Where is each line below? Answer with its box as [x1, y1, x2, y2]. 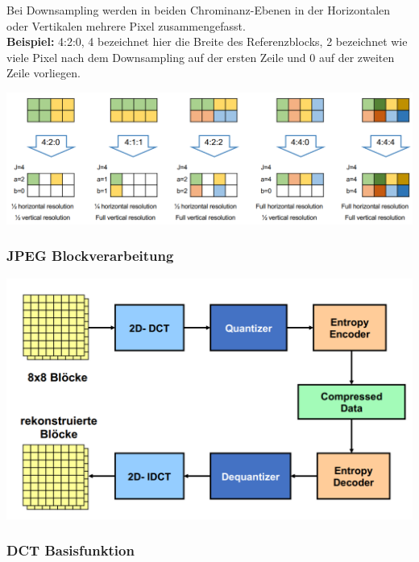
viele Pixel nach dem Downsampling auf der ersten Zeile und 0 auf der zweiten [6, 48, 395, 65]
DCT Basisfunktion [6, 540, 135, 560]
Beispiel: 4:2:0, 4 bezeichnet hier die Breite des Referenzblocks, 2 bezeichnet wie [6, 33, 408, 50]
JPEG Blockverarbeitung [6, 246, 174, 266]
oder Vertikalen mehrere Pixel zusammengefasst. [6, 17, 246, 34]
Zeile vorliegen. [6, 64, 81, 81]
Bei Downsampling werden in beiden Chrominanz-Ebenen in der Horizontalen [6, 2, 391, 18]
